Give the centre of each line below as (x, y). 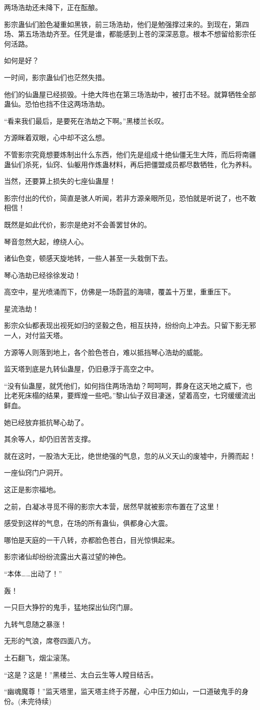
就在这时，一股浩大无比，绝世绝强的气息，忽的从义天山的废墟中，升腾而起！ (130, 455)
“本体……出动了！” (33, 573)
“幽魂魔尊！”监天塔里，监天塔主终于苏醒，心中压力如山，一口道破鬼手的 (123, 691)
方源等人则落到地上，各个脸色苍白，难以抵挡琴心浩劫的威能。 (105, 352)
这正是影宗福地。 (32, 489)
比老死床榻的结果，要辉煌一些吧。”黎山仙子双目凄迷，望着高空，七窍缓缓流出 (130, 395)
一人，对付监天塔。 (35, 335)
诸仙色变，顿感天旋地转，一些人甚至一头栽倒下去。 (88, 258)
